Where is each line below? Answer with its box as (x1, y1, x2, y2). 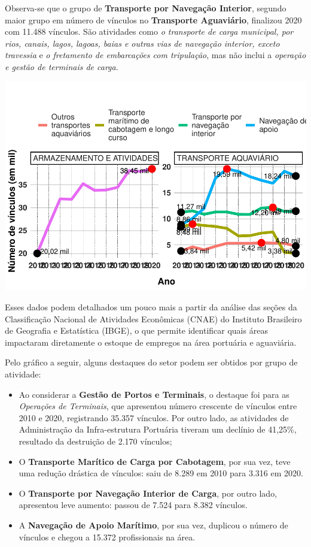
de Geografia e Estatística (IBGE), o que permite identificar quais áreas (5, 324, 268, 337)
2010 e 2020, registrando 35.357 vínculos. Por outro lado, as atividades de (19, 411, 289, 424)
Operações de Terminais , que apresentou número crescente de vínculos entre (19, 400, 297, 412)
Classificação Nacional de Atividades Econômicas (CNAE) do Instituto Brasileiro (5, 312, 302, 325)
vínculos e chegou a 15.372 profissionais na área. (19, 530, 196, 543)
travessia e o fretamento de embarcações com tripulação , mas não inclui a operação (5, 49, 306, 61)
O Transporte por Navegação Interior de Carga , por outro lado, (19, 486, 278, 499)
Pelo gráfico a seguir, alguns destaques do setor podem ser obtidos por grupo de (5, 356, 298, 368)
